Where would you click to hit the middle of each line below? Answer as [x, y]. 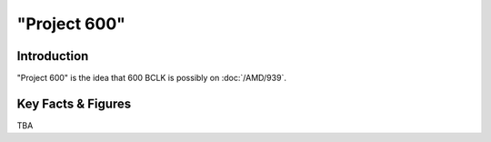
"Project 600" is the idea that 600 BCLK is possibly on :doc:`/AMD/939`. [151, 78]
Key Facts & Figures [74, 103]
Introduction [53, 56]
